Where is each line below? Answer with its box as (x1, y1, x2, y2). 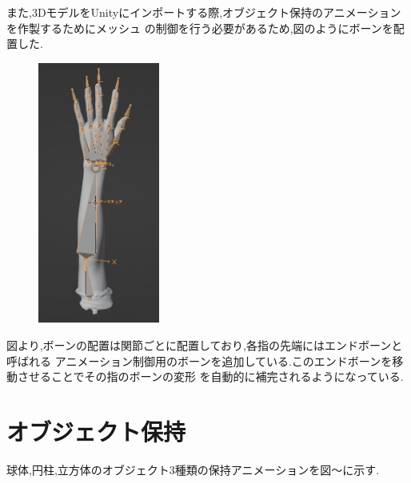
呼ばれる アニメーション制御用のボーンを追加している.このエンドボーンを (6, 352, 393, 369)
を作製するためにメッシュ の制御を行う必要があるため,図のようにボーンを (6, 19, 393, 36)
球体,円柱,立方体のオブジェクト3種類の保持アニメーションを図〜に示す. (6, 461, 380, 477)
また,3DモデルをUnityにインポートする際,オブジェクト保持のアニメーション (6, 4, 401, 20)
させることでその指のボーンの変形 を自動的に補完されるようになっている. (17, 368, 404, 385)
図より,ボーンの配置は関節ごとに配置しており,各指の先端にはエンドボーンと (6, 336, 403, 353)
